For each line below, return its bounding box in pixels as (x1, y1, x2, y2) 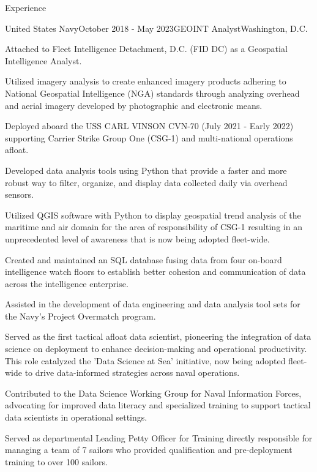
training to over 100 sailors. (5, 455, 108, 468)
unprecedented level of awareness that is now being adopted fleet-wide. (5, 232, 270, 245)
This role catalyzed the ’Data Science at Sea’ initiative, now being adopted (5, 354, 286, 367)
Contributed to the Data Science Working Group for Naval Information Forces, (5, 386, 302, 399)
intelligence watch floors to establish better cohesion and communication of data (5, 265, 306, 278)
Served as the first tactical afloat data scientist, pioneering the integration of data (5, 330, 311, 343)
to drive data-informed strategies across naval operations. (24, 366, 240, 379)
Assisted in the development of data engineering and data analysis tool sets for (5, 298, 300, 310)
